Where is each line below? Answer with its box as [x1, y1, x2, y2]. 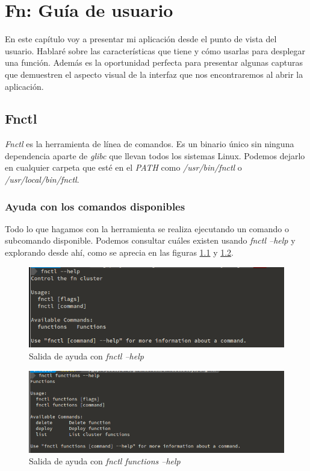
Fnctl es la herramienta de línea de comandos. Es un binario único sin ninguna [5, 138, 294, 150]
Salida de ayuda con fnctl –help [29, 349, 144, 362]
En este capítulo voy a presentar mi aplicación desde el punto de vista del [5, 33, 277, 45]
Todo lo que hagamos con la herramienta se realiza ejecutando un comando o [5, 222, 289, 235]
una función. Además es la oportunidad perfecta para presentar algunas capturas [5, 56, 303, 69]
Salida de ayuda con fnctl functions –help [29, 455, 181, 467]
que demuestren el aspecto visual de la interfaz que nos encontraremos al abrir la [5, 68, 303, 80]
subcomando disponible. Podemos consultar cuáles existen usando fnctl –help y [5, 234, 296, 247]
